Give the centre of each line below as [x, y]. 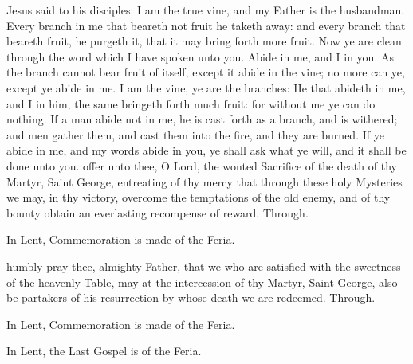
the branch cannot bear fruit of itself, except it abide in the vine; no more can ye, [206, 72]
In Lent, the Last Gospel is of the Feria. [104, 351]
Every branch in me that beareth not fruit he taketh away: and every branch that [206, 25]
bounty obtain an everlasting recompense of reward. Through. [157, 212]
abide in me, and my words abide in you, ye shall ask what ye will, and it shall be [206, 150]
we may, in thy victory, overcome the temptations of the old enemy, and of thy [199, 197]
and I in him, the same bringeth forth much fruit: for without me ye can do [191, 103]
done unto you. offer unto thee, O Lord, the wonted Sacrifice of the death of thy [202, 165]
